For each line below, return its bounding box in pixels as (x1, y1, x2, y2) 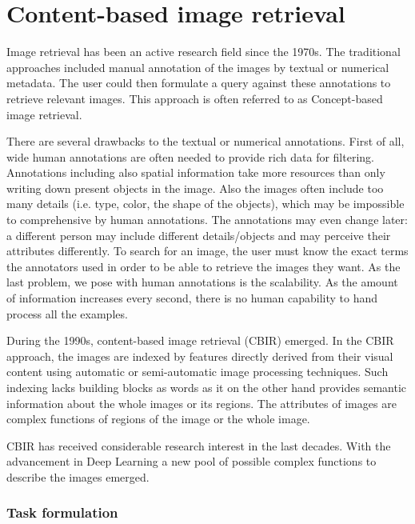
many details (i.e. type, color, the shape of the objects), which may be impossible (6, 195, 405, 212)
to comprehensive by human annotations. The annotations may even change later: (6, 211, 408, 228)
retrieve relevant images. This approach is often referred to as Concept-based (6, 90, 383, 106)
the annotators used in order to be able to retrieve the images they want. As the (6, 258, 401, 274)
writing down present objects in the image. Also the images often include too (6, 179, 384, 196)
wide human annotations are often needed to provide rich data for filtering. (6, 148, 374, 165)
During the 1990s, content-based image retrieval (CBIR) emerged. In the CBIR (6, 332, 394, 349)
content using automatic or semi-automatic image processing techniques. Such (6, 363, 389, 380)
